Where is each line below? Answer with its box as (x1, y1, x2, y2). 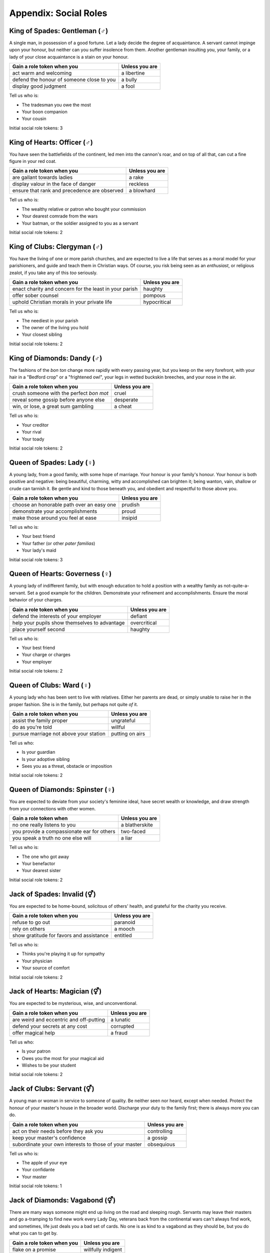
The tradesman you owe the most (21, 102, 91, 108)
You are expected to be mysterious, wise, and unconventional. (9, 1000, 137, 1006)
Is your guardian (21, 749, 55, 755)
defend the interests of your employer (12, 612, 101, 619)
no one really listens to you (12, 821, 76, 828)
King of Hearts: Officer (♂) (9, 138, 93, 146)
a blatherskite (120, 821, 153, 828)
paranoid (114, 919, 135, 926)
